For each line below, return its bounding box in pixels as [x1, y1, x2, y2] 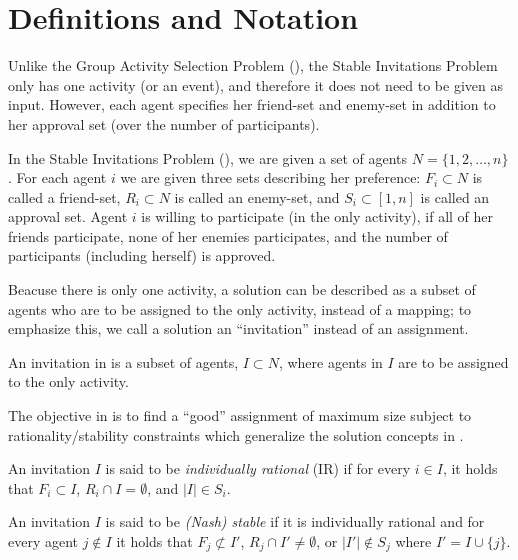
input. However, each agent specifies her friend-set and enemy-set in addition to [8, 94, 496, 115]
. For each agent [8, 167, 107, 188]
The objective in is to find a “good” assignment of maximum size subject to [8, 405, 472, 426]
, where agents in [278, 351, 383, 372]
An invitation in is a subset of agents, [8, 351, 239, 372]
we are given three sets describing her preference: [120, 167, 421, 188]
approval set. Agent [8, 206, 128, 227]
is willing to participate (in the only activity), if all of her [141, 206, 494, 227]
